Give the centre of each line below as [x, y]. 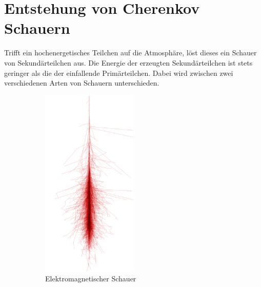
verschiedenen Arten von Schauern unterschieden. [82, 83]
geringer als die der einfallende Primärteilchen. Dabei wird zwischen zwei [119, 73]
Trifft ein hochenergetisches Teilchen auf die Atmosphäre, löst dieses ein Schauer [130, 53]
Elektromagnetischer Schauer [91, 279]
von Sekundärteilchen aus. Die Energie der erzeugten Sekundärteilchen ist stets [128, 62]
